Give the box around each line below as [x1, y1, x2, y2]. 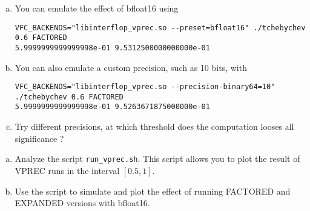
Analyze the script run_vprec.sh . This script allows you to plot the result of [15, 152, 300, 165]
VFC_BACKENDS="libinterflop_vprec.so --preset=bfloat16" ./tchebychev [15, 23, 306, 32]
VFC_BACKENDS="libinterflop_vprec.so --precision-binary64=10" [15, 82, 275, 92]
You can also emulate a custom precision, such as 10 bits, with [15, 61, 247, 73]
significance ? [15, 132, 64, 144]
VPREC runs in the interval [15, 164, 120, 176]
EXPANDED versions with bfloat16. [15, 196, 150, 209]
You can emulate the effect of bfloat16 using [15, 2, 179, 14]
